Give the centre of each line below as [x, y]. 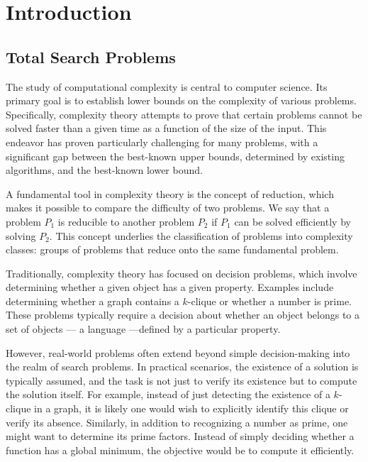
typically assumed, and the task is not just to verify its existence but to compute [182, 380]
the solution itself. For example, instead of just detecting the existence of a [168, 394]
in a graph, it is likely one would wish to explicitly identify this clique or [191, 408]
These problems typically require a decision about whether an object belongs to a [183, 315]
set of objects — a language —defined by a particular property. [143, 329]
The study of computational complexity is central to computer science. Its [167, 86]
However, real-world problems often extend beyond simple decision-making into [178, 352]
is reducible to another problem [126, 221]
